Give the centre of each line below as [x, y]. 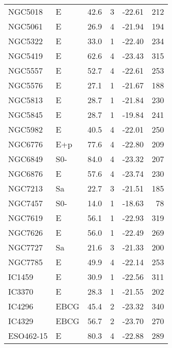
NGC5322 [26, 41]
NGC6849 [26, 159]
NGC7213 [26, 188]
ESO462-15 [28, 336]
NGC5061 [26, 26]
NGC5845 [26, 115]
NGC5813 [26, 100]
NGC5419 [26, 56]
